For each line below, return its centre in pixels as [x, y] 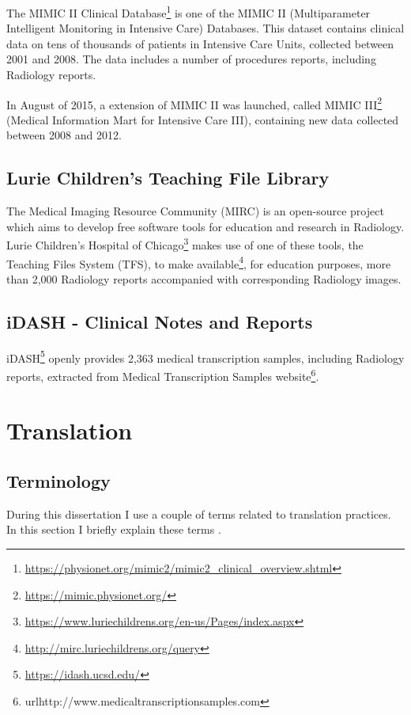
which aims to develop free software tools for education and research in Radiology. [205, 226]
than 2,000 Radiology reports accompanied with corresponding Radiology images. [204, 278]
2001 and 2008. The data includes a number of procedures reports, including [191, 59]
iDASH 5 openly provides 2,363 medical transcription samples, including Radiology [205, 356]
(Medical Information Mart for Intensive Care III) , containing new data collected [203, 119]
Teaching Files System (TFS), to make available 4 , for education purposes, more [199, 262]
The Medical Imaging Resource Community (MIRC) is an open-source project [195, 211]
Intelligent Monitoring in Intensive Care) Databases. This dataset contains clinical [205, 28]
